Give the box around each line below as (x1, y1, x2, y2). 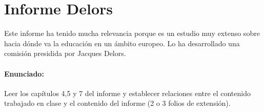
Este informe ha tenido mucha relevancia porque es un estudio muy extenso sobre (4, 28, 260, 39)
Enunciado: (4, 68, 44, 79)
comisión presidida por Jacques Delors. (4, 48, 126, 59)
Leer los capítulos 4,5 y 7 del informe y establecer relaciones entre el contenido (4, 87, 251, 98)
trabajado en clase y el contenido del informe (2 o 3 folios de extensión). (4, 98, 231, 108)
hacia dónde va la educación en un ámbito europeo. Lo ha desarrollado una (4, 38, 240, 48)
